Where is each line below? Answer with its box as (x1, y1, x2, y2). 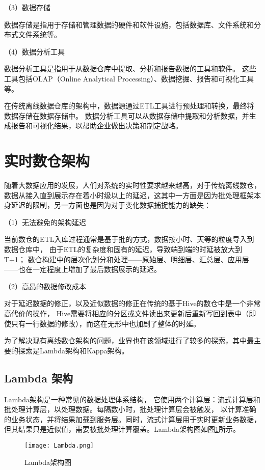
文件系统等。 (18, 29, 61, 40)
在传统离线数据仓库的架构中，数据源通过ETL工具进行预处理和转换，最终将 (4, 100, 254, 111)
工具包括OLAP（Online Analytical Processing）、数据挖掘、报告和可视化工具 (4, 73, 254, 84)
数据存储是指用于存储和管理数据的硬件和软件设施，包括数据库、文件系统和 (4, 19, 254, 30)
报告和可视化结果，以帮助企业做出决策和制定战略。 (11, 120, 182, 131)
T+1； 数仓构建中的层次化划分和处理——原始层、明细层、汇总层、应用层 (4, 254, 249, 264)
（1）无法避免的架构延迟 (4, 216, 86, 227)
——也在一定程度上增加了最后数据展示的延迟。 (4, 264, 161, 274)
